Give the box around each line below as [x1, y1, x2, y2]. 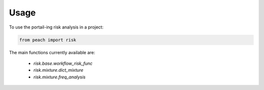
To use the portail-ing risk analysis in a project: [9, 24, 104, 30]
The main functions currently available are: [9, 49, 95, 55]
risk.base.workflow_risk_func [33, 60, 93, 66]
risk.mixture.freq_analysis [33, 74, 86, 80]
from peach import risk [19, 37, 77, 43]
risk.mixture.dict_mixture [33, 67, 84, 73]
